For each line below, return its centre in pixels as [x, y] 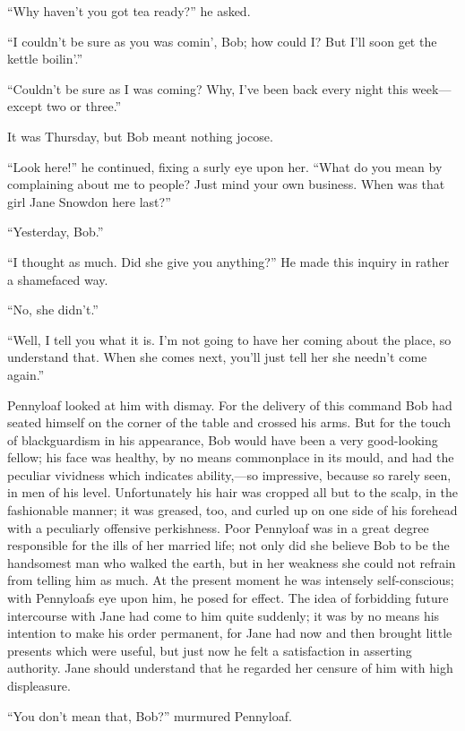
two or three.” [84, 106]
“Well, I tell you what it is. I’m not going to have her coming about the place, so [229, 339]
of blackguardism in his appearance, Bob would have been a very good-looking [223, 439]
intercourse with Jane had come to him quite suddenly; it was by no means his [224, 615]
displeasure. [39, 685]
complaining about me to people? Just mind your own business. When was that [226, 184]
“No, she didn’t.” [53, 310]
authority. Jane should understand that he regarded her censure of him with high [230, 668]
